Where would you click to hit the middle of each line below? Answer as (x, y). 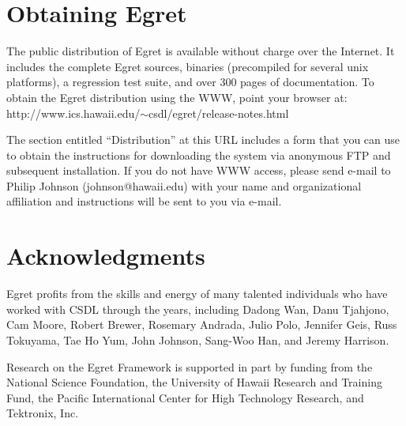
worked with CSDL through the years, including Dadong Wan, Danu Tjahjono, (198, 309)
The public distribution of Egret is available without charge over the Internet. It (201, 51)
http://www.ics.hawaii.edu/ (73, 113)
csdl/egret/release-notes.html (219, 113)
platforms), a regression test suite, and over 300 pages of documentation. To (190, 82)
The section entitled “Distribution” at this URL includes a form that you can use (203, 139)
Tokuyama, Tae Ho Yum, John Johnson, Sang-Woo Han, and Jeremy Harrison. (198, 339)
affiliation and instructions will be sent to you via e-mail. (144, 201)
